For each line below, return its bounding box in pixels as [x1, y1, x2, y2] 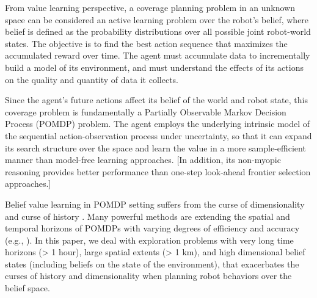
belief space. [5, 282, 50, 294]
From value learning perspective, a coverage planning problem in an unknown [5, 1, 295, 13]
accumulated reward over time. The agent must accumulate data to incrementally [5, 49, 310, 62]
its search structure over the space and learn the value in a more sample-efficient [5, 141, 306, 154]
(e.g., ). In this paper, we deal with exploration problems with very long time [5, 233, 294, 246]
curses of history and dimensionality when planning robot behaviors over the [5, 269, 292, 282]
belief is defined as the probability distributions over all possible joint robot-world [5, 25, 311, 38]
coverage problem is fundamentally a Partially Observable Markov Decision [5, 105, 286, 118]
